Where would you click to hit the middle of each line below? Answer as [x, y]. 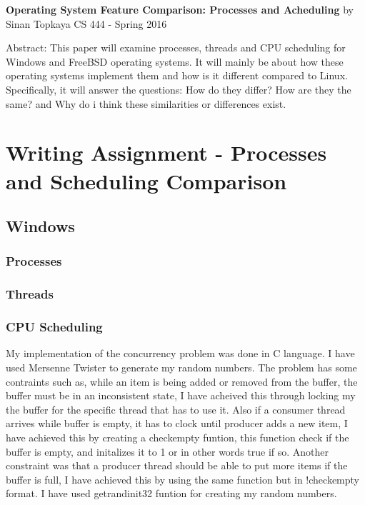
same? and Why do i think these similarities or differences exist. [146, 103]
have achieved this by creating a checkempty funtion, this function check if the [177, 437]
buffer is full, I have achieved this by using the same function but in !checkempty [182, 479]
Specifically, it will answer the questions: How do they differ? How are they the [179, 89]
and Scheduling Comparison [146, 180]
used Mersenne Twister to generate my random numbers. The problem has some [181, 367]
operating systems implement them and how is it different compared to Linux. [177, 75]
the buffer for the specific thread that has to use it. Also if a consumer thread [176, 409]
